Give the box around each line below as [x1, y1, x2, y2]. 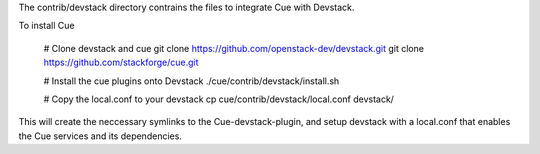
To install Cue [18, 20, 75, 32]
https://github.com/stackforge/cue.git [43, 56, 199, 69]
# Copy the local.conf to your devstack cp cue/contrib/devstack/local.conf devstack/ [43, 93, 395, 105]
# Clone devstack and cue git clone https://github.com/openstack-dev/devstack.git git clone [43, 42, 425, 54]
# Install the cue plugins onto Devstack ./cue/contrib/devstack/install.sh [43, 75, 340, 87]
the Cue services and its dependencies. [18, 130, 182, 142]
